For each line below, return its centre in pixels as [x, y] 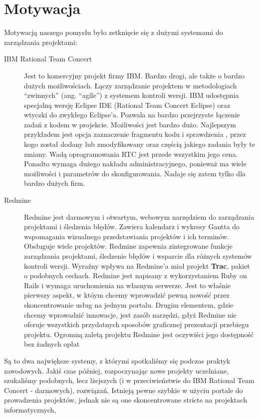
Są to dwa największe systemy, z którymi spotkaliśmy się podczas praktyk [117, 360]
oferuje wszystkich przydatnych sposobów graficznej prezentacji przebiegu [136, 324]
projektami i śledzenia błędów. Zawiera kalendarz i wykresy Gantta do [132, 226]
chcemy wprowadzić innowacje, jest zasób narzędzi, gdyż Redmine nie [130, 314]
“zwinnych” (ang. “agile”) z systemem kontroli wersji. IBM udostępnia [131, 95]
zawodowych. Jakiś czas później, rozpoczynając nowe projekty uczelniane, [117, 370]
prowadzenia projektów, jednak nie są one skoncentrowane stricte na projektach [126, 400]
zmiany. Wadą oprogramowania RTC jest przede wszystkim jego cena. [131, 154]
